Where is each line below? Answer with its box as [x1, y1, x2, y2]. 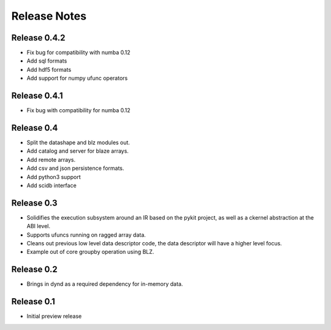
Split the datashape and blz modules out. [26, 139, 130, 147]
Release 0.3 [11, 198, 58, 208]
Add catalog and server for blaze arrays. [26, 147, 129, 155]
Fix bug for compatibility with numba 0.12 [26, 49, 131, 56]
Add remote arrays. [26, 156, 76, 163]
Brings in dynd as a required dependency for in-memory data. [26, 280, 183, 288]
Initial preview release [26, 313, 82, 320]
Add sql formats [26, 57, 67, 64]
